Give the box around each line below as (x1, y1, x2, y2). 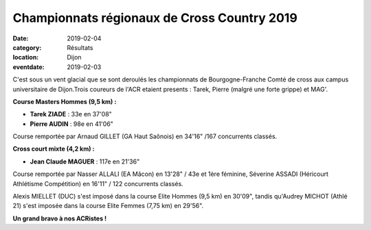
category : (12, 43, 42, 51)
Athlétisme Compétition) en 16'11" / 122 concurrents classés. (12, 179, 183, 188)
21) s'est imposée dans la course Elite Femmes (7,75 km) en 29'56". (12, 202, 204, 210)
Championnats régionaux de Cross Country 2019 (12, 10, 298, 25)
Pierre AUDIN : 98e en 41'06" (30, 120, 113, 128)
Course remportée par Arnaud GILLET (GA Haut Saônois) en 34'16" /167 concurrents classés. (12, 132, 278, 140)
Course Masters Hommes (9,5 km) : (12, 97, 117, 105)
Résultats (67, 43, 93, 51)
